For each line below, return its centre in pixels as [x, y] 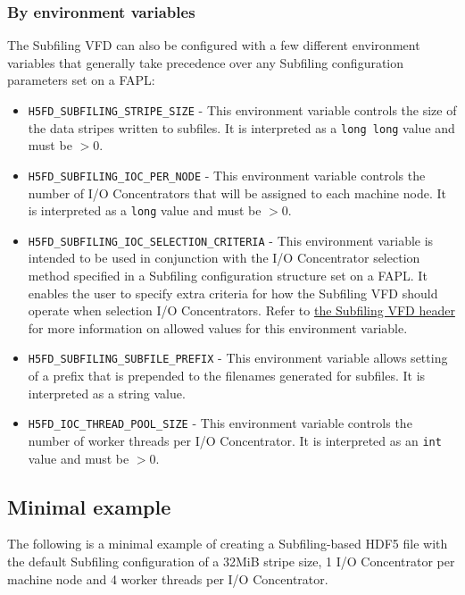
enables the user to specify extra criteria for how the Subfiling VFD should [233, 293]
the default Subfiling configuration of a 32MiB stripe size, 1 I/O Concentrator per [231, 561]
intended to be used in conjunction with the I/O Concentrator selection [224, 258]
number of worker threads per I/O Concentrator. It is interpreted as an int [235, 440]
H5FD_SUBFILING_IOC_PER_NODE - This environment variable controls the [227, 175]
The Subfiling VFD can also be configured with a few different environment [214, 45]
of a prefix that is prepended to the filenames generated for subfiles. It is [227, 376]
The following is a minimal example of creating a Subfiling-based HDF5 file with [228, 544]
